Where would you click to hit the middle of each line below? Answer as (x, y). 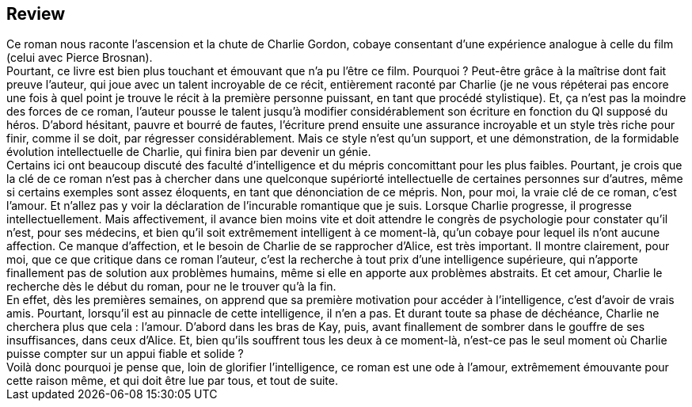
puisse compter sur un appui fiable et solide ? (125, 354)
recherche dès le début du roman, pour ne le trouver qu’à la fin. (171, 287)
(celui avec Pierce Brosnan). (80, 58)
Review (36, 14)
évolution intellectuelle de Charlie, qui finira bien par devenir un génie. (189, 152)
